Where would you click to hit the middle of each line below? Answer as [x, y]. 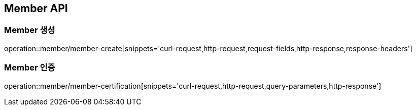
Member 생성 [30, 30]
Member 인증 [30, 68]
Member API [36, 8]
